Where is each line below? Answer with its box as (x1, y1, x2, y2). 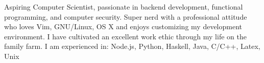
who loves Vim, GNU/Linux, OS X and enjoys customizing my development (4, 21, 243, 32)
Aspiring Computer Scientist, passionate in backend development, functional (4, 2, 243, 12)
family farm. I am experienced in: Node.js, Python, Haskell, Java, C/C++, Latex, (4, 41, 260, 51)
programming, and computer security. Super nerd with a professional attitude (4, 11, 247, 22)
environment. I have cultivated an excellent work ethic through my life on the (4, 31, 247, 41)
